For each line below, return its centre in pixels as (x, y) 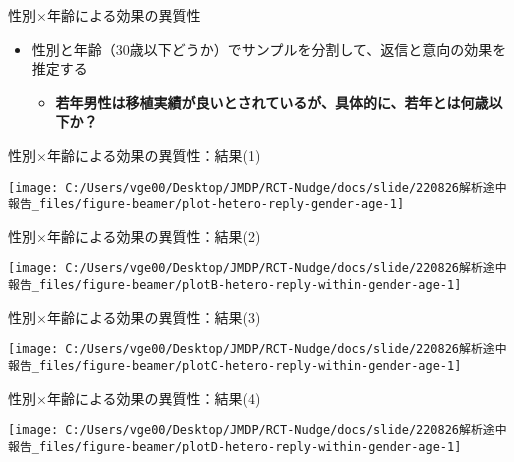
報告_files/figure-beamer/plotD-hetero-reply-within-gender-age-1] (235, 446)
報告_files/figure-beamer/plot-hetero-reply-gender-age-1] (206, 204)
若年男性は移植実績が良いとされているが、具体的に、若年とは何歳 (272, 101)
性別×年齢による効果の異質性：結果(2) (134, 235)
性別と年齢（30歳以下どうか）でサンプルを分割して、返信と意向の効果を (269, 48)
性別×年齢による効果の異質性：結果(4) (134, 397)
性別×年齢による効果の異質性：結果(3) (134, 316)
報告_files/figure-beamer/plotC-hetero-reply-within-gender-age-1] (235, 366)
